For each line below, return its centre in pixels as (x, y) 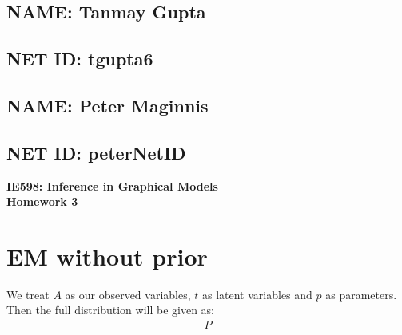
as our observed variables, (128, 294)
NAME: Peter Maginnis (107, 105)
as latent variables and (257, 294)
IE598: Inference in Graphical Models (112, 185)
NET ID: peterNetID (96, 152)
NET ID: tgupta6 (80, 59)
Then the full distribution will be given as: (111, 310)
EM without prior (107, 256)
